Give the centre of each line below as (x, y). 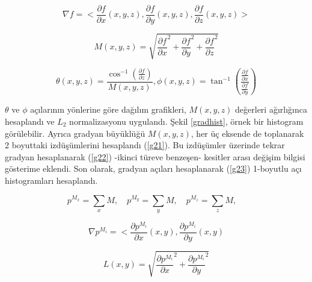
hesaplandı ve (30, 121)
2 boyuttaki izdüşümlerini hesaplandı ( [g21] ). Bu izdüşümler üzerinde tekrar (145, 145)
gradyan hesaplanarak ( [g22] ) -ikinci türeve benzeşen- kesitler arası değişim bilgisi (155, 156)
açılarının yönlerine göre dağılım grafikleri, (108, 109)
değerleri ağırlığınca (271, 109)
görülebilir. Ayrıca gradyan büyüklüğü (75, 133)
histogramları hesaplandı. (51, 180)
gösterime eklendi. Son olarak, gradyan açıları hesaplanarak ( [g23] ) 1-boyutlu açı (153, 168)
